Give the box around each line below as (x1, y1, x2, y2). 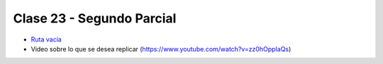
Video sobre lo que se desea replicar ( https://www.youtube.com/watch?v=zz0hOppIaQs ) (30, 44, 292, 53)
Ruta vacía (30, 35, 62, 44)
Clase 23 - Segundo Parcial (13, 11, 177, 26)
